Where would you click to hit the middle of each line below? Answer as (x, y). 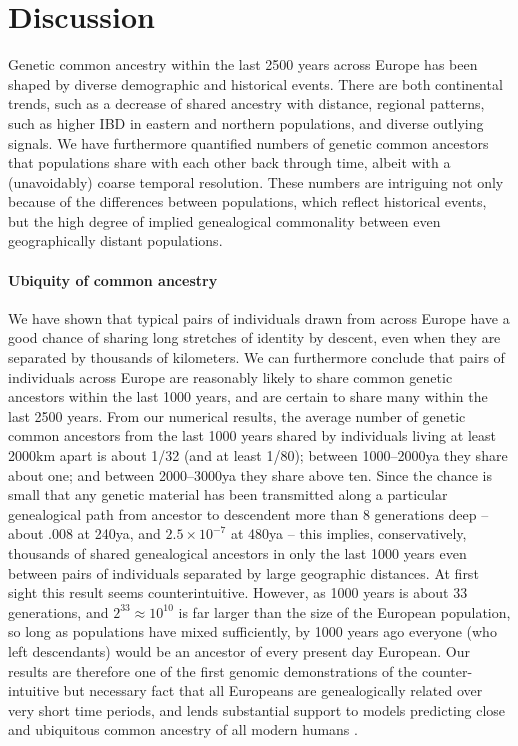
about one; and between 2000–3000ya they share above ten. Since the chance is (250, 474)
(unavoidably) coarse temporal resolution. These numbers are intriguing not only (256, 181)
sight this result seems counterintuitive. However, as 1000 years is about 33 (238, 592)
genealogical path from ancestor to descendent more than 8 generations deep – (248, 513)
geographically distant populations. (115, 240)
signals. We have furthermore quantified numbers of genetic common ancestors (248, 142)
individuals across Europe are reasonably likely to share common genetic (230, 376)
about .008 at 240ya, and (84, 533)
